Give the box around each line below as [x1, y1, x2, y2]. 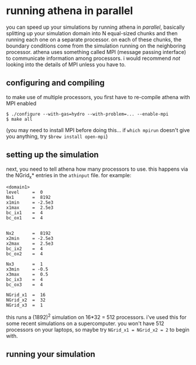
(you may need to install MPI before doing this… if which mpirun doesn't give [6, 126, 190, 133]
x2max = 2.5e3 [6, 241, 54, 247]
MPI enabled [6, 100, 37, 107]
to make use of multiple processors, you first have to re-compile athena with [6, 93, 190, 100]
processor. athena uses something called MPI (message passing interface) [6, 48, 186, 55]
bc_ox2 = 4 [6, 251, 43, 257]
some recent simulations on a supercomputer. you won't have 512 [6, 320, 165, 327]
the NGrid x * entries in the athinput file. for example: [6, 171, 132, 180]
